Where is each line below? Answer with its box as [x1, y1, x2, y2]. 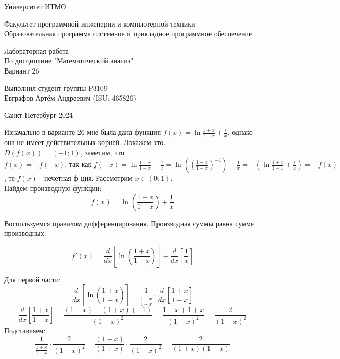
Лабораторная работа [4, 45, 69, 56]
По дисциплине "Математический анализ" [4, 55, 134, 66]
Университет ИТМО [4, 1, 66, 11]
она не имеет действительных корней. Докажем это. [4, 137, 166, 148]
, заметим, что [80, 147, 125, 157]
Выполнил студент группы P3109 [4, 82, 108, 93]
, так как [65, 161, 92, 169]
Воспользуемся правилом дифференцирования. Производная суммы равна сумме [4, 218, 254, 228]
